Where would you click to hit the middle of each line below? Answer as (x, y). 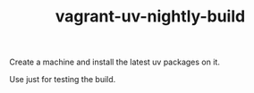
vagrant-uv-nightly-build (150, 17)
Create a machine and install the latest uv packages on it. (115, 62)
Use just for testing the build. (63, 80)
